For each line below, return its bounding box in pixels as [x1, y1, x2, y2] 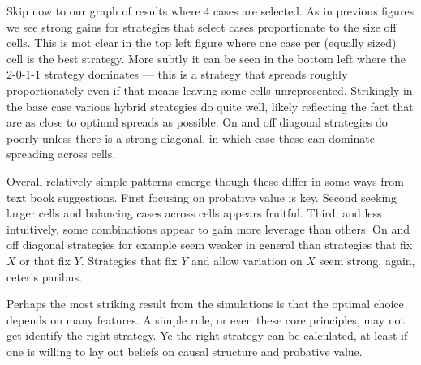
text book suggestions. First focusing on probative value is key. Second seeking [6, 188, 397, 205]
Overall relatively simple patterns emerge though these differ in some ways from [6, 172, 404, 189]
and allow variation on [191, 251, 303, 268]
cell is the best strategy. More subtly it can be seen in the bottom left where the [6, 49, 406, 67]
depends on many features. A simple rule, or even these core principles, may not [6, 311, 405, 328]
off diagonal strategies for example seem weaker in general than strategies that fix [6, 236, 413, 253]
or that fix [19, 251, 71, 268]
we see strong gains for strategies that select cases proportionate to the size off [6, 18, 397, 35]
